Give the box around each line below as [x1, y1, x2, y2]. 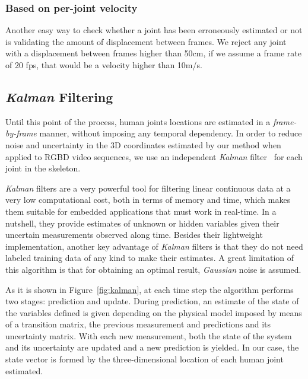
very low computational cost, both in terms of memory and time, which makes [5, 193, 291, 206]
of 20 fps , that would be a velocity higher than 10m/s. [5, 59, 202, 71]
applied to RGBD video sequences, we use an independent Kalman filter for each [5, 150, 303, 163]
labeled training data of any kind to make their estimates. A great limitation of [5, 251, 294, 264]
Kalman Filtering [5, 87, 113, 106]
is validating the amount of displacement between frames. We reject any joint [5, 35, 287, 47]
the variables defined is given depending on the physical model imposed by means [5, 306, 302, 319]
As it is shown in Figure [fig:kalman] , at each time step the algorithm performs [5, 283, 294, 295]
